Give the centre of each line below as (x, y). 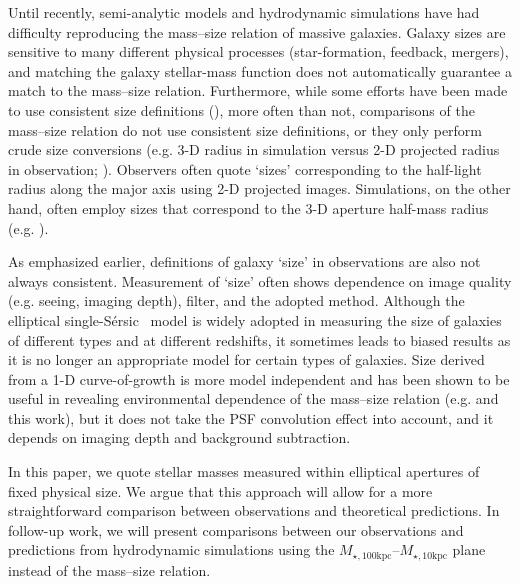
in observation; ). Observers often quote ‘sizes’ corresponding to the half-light (245, 168)
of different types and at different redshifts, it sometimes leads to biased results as (259, 339)
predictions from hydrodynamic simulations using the (171, 549)
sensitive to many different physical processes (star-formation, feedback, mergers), (258, 51)
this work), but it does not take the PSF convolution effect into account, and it (251, 417)
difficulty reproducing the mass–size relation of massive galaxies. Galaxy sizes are (257, 31)
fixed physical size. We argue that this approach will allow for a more (220, 490)
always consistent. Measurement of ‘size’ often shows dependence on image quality (260, 280)
